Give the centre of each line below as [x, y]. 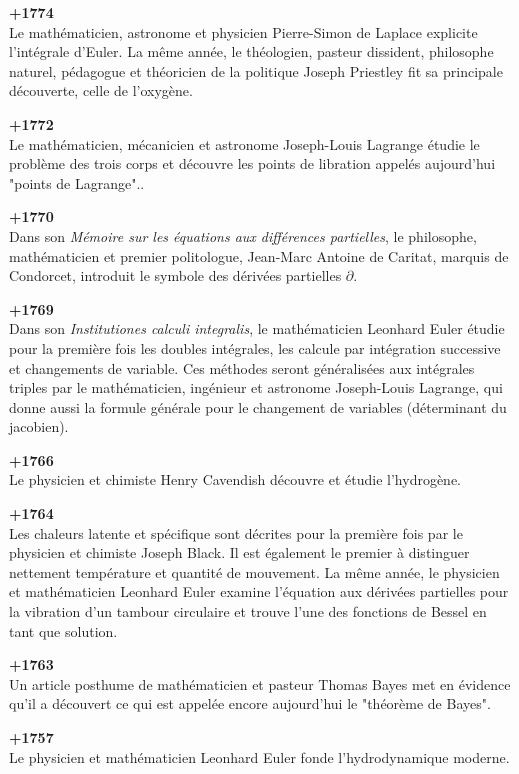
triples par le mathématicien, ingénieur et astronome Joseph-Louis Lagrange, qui [256, 387]
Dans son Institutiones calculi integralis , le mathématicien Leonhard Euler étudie [257, 328]
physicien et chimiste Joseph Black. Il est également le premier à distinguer [239, 552]
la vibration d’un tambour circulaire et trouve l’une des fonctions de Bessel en [248, 611]
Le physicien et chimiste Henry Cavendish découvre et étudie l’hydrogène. [235, 479]
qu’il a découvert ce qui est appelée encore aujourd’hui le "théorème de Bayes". [250, 703]
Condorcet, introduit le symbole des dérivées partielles [175, 275]
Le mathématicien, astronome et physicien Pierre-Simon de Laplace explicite [243, 31]
